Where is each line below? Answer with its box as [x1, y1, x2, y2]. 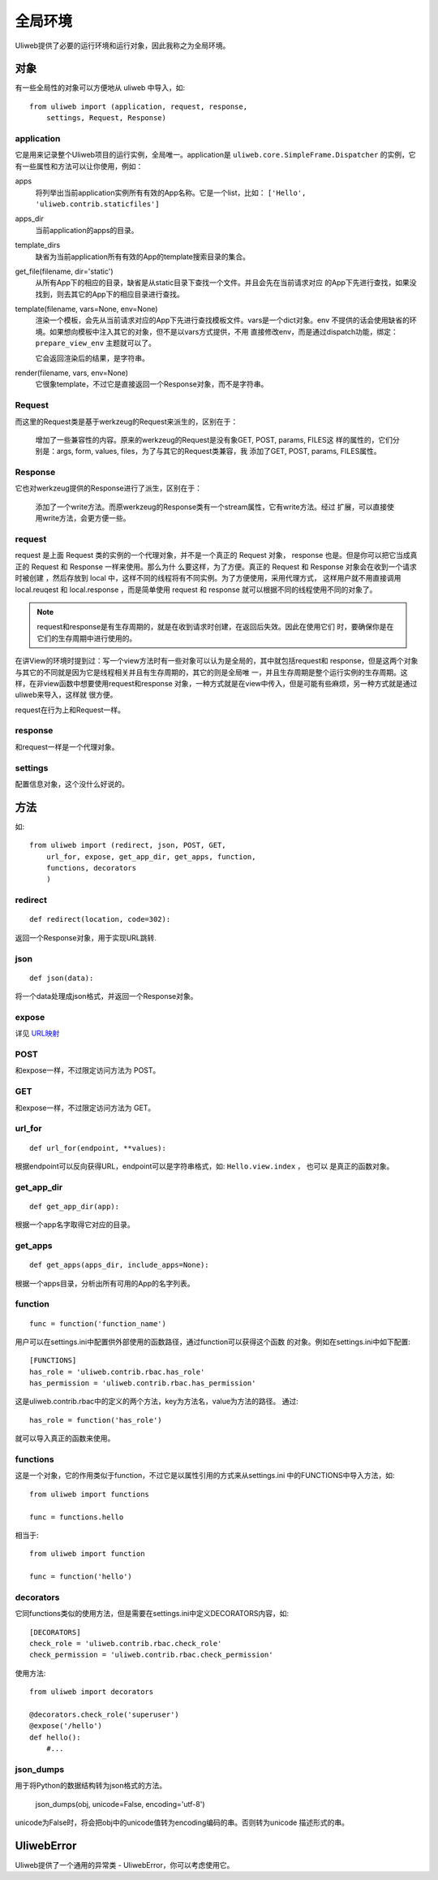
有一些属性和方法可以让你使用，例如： [15, 161, 144, 171]
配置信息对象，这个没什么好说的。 [15, 779, 129, 789]
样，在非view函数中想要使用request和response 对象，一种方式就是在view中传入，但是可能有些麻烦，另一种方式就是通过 [15, 678, 418, 688]
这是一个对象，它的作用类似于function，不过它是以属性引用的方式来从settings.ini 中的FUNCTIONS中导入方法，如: [15, 1471, 395, 1480]
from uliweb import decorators [29, 1688, 154, 1696]
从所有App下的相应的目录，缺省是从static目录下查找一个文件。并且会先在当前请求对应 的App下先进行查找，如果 [35, 278, 410, 287]
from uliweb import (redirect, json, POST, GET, [29, 841, 226, 850]
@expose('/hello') [29, 1722, 103, 1731]
